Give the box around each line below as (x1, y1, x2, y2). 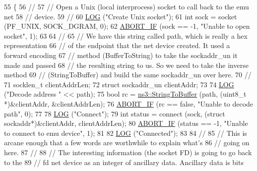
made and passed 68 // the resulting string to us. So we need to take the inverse (4, 59, 249, 70)
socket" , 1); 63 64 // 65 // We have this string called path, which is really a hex (4, 30, 248, 41)
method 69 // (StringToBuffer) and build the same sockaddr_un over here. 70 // (4, 69, 252, 80)
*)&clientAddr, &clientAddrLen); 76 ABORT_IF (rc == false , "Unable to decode (4, 98, 254, 109)
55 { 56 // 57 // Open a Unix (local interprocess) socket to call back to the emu (4, 1, 249, 11)
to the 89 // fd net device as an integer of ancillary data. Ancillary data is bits (4, 157, 244, 167)
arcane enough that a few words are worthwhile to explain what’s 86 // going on (4, 137, 250, 148)
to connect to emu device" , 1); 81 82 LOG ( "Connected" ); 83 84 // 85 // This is (4, 127, 247, 138)
